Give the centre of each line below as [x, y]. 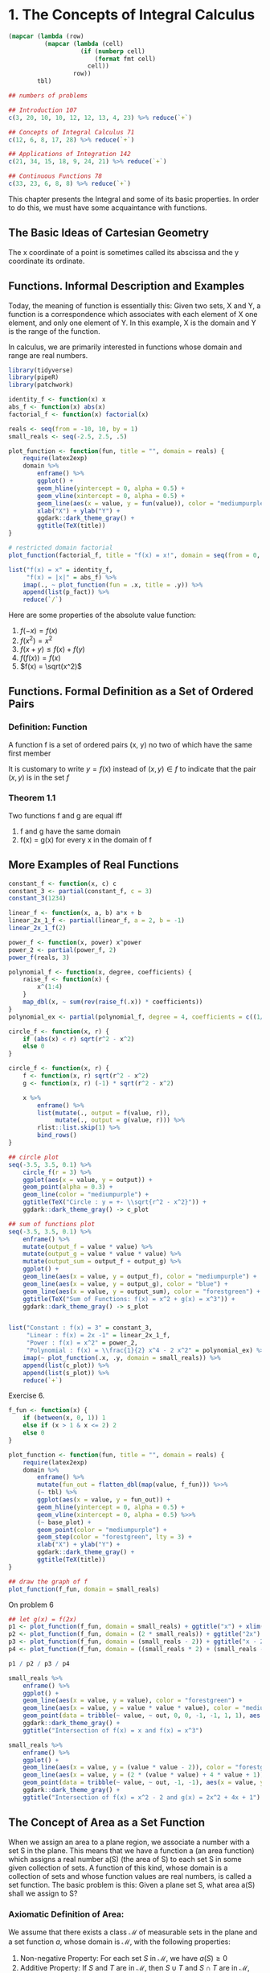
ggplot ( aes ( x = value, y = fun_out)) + [104, 1500]
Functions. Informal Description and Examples [127, 286]
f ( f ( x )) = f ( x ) [41, 657]
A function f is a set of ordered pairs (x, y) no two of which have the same [131, 744]
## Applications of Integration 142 [70, 154]
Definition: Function [48, 727]
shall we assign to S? [43, 1893]
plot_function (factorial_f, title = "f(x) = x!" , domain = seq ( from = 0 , [135, 555]
